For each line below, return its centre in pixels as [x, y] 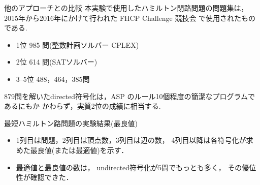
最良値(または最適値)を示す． [79, 150]
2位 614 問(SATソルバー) [57, 62]
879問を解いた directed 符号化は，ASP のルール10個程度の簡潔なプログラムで [130, 96]
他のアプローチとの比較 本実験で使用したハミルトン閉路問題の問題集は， [126, 8]
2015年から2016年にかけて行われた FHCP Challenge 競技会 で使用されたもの [130, 18]
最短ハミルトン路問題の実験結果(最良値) [71, 123]
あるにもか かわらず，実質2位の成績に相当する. [83, 106]
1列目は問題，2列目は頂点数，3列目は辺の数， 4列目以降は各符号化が [131, 140]
